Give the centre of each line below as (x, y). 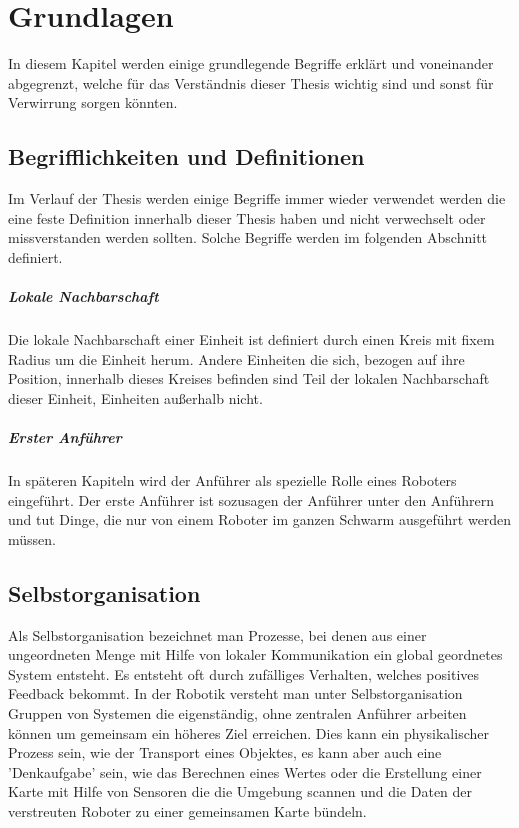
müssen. (32, 538)
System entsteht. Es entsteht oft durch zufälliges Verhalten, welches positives (244, 673)
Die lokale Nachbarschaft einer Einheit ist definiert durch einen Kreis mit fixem (251, 339)
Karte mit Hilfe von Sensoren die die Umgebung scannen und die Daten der (240, 791)
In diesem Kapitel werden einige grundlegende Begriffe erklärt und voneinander (251, 63)
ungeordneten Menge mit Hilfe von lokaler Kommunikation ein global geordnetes (255, 654)
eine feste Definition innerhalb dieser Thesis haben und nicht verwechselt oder (247, 217)
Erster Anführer (65, 437)
